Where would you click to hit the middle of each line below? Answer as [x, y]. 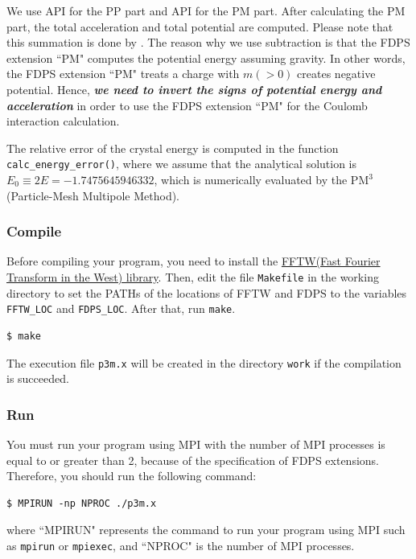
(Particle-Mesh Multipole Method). [93, 195]
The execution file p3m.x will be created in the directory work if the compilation [204, 362]
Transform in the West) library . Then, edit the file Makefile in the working [193, 277]
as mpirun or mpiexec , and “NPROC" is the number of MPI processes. [181, 545]
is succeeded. [38, 378]
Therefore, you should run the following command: [132, 476]
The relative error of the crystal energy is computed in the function [173, 148]
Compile [34, 231]
